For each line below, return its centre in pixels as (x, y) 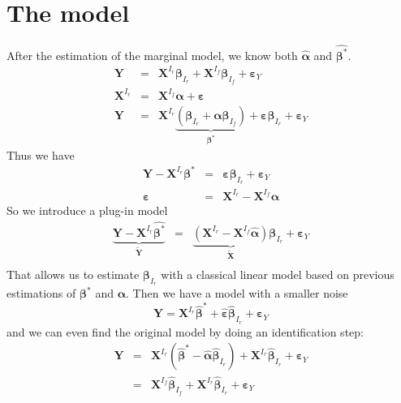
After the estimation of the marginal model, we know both (152, 55)
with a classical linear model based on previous (278, 274)
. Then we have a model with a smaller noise (237, 293)
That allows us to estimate (73, 274)
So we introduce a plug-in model (87, 210)
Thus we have (41, 154)
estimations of (41, 293)
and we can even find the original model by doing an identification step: (185, 331)
